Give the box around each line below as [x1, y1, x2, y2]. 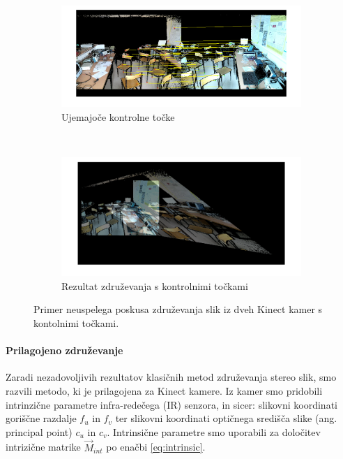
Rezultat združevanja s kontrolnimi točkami [61, 278, 248, 293]
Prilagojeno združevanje [6, 343, 123, 358]
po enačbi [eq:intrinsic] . [106, 439, 206, 454]
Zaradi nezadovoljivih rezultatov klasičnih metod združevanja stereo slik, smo [6, 370, 337, 384]
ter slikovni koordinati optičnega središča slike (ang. [115, 411, 337, 425]
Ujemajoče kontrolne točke [61, 110, 175, 124]
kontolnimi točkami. [33, 316, 119, 330]
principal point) [6, 424, 73, 439]
